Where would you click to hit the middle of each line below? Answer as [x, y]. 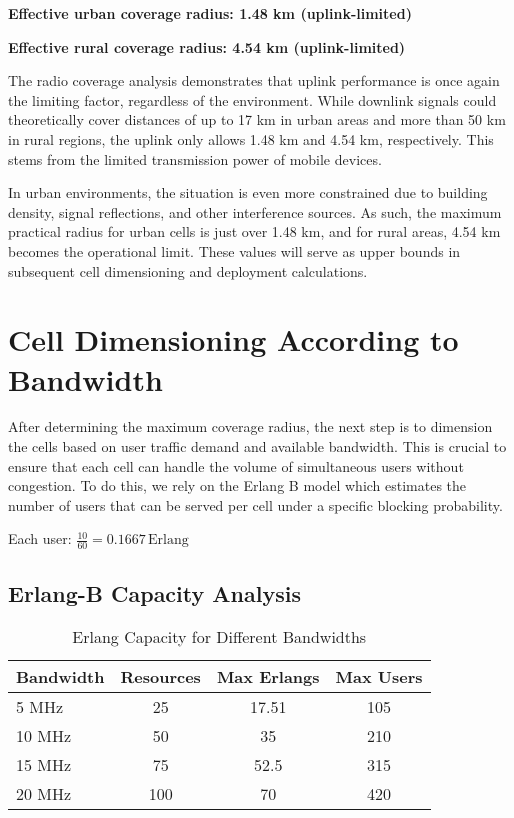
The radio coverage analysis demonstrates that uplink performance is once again [254, 80]
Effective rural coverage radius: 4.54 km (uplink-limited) [207, 46]
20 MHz [44, 794]
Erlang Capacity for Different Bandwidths [219, 637]
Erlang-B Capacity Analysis [154, 592]
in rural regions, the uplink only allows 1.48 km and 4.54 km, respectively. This [251, 138]
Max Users [379, 677]
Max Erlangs [268, 677]
